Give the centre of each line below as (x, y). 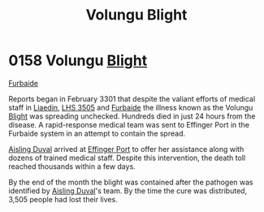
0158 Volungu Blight (78, 61)
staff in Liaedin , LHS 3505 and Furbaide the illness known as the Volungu (131, 107)
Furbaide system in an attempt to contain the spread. (97, 133)
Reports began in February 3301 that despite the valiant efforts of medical (132, 98)
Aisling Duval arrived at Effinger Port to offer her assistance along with (126, 149)
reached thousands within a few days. (72, 166)
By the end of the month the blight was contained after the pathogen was (131, 182)
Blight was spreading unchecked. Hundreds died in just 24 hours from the (132, 116)
